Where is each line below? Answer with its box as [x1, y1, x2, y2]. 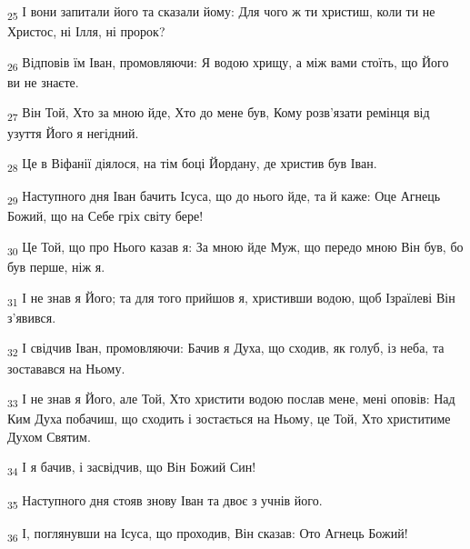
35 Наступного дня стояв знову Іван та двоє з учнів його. [7, 490, 323, 512]
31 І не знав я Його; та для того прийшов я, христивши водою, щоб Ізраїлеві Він [7, 287, 455, 309]
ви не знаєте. [7, 72, 79, 91]
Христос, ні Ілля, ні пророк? [7, 22, 165, 41]
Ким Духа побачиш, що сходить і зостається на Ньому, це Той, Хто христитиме [7, 409, 451, 428]
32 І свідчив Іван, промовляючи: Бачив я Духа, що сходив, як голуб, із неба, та [7, 338, 445, 360]
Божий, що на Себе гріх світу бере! [7, 206, 204, 225]
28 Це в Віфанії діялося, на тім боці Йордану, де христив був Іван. [7, 154, 377, 175]
